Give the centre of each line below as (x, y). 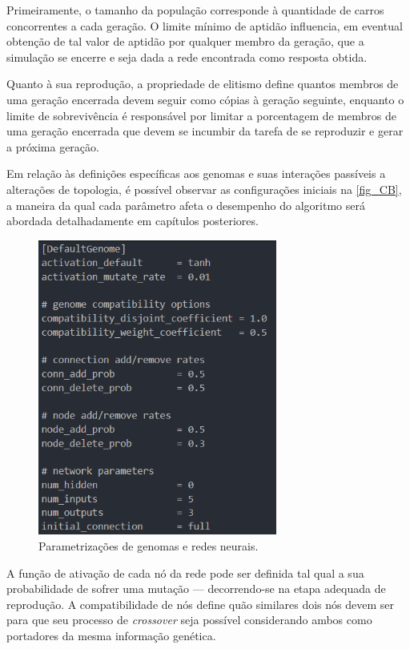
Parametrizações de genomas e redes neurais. (149, 546)
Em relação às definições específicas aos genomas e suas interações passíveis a (196, 173)
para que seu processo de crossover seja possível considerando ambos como (189, 620)
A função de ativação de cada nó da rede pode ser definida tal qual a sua (185, 572)
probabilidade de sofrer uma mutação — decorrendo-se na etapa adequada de (196, 589)
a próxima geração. (53, 146)
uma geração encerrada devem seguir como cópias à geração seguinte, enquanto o (205, 99)
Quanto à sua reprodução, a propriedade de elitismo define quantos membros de (203, 84)
